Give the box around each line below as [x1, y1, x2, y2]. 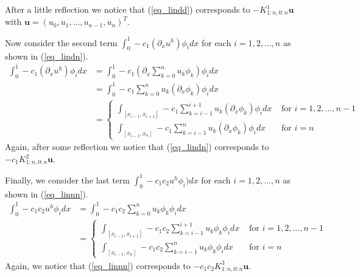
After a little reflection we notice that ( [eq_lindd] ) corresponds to [5, 3, 250, 15]
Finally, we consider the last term [5, 173, 130, 186]
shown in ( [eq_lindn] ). [5, 50, 88, 63]
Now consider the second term [5, 36, 118, 49]
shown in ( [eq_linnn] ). [5, 187, 88, 200]
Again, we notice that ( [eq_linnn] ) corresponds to [5, 259, 191, 272]
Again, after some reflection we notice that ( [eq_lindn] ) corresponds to [5, 140, 269, 153]
